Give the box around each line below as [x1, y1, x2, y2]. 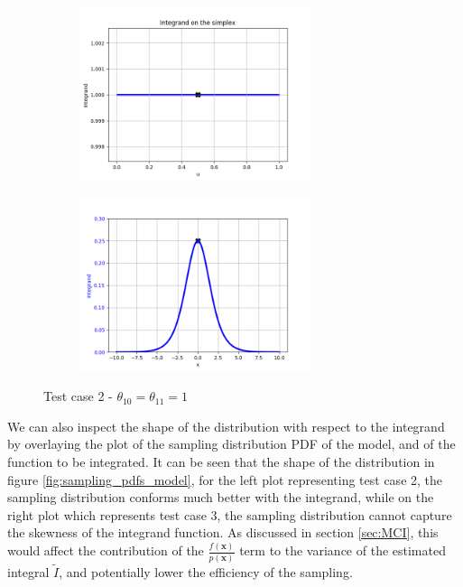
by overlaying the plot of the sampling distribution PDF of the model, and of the [7, 434, 456, 453]
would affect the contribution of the [7, 541, 204, 560]
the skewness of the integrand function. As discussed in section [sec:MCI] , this [7, 523, 439, 542]
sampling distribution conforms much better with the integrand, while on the [7, 488, 434, 507]
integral [7, 562, 50, 581]
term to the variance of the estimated [239, 541, 446, 560]
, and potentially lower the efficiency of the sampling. [59, 562, 353, 581]
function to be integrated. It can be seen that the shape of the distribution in [7, 452, 435, 471]
